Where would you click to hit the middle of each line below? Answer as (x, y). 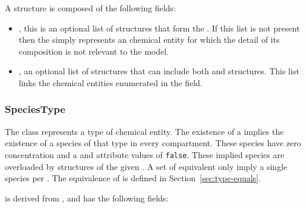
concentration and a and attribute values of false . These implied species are (145, 154)
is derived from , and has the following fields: (87, 198)
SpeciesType (35, 109)
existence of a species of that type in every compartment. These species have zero (153, 143)
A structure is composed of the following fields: (90, 8)
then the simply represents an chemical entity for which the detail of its (149, 40)
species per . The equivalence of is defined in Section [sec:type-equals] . (133, 178)
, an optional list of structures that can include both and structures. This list (159, 71)
